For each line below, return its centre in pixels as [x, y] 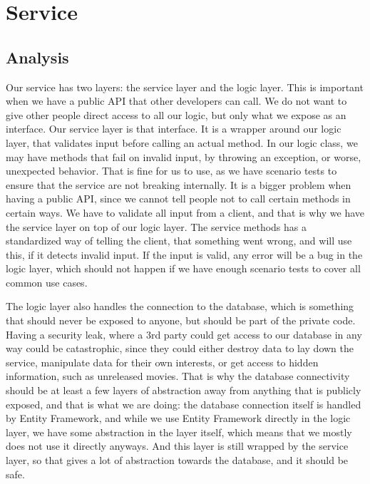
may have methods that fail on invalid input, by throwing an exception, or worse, [184, 156]
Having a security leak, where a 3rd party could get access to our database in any [184, 334]
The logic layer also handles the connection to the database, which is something [180, 306]
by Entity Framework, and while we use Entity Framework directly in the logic [178, 418]
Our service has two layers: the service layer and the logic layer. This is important [185, 87]
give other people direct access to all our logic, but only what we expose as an [176, 114]
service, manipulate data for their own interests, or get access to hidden [162, 362]
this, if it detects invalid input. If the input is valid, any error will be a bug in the [184, 254]
